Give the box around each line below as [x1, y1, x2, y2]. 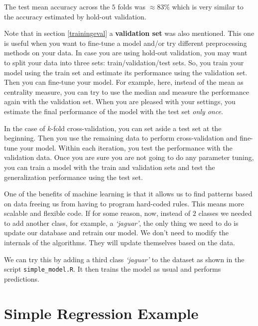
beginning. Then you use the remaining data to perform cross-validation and [4, 133, 238, 143]
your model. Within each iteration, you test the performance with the [19, 142, 233, 153]
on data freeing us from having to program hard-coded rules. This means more [4, 198, 244, 208]
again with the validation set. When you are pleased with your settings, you [4, 96, 236, 107]
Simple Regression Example [4, 303, 199, 323]
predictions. [4, 273, 39, 284]
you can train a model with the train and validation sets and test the [4, 162, 215, 172]
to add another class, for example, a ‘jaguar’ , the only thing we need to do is [4, 217, 239, 228]
